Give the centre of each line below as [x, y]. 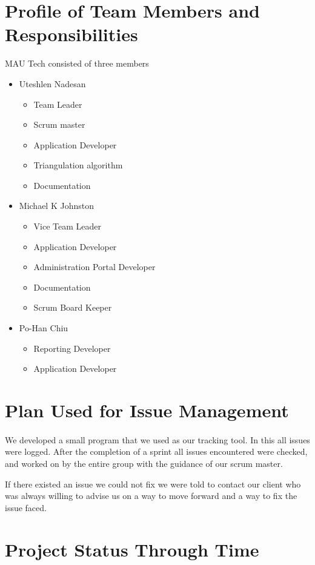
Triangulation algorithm [78, 165]
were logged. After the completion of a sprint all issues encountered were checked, [156, 451]
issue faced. [26, 507]
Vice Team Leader [68, 226]
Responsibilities [71, 34]
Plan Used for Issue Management [147, 410]
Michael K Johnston [56, 206]
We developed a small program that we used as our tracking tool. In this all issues [157, 439]
